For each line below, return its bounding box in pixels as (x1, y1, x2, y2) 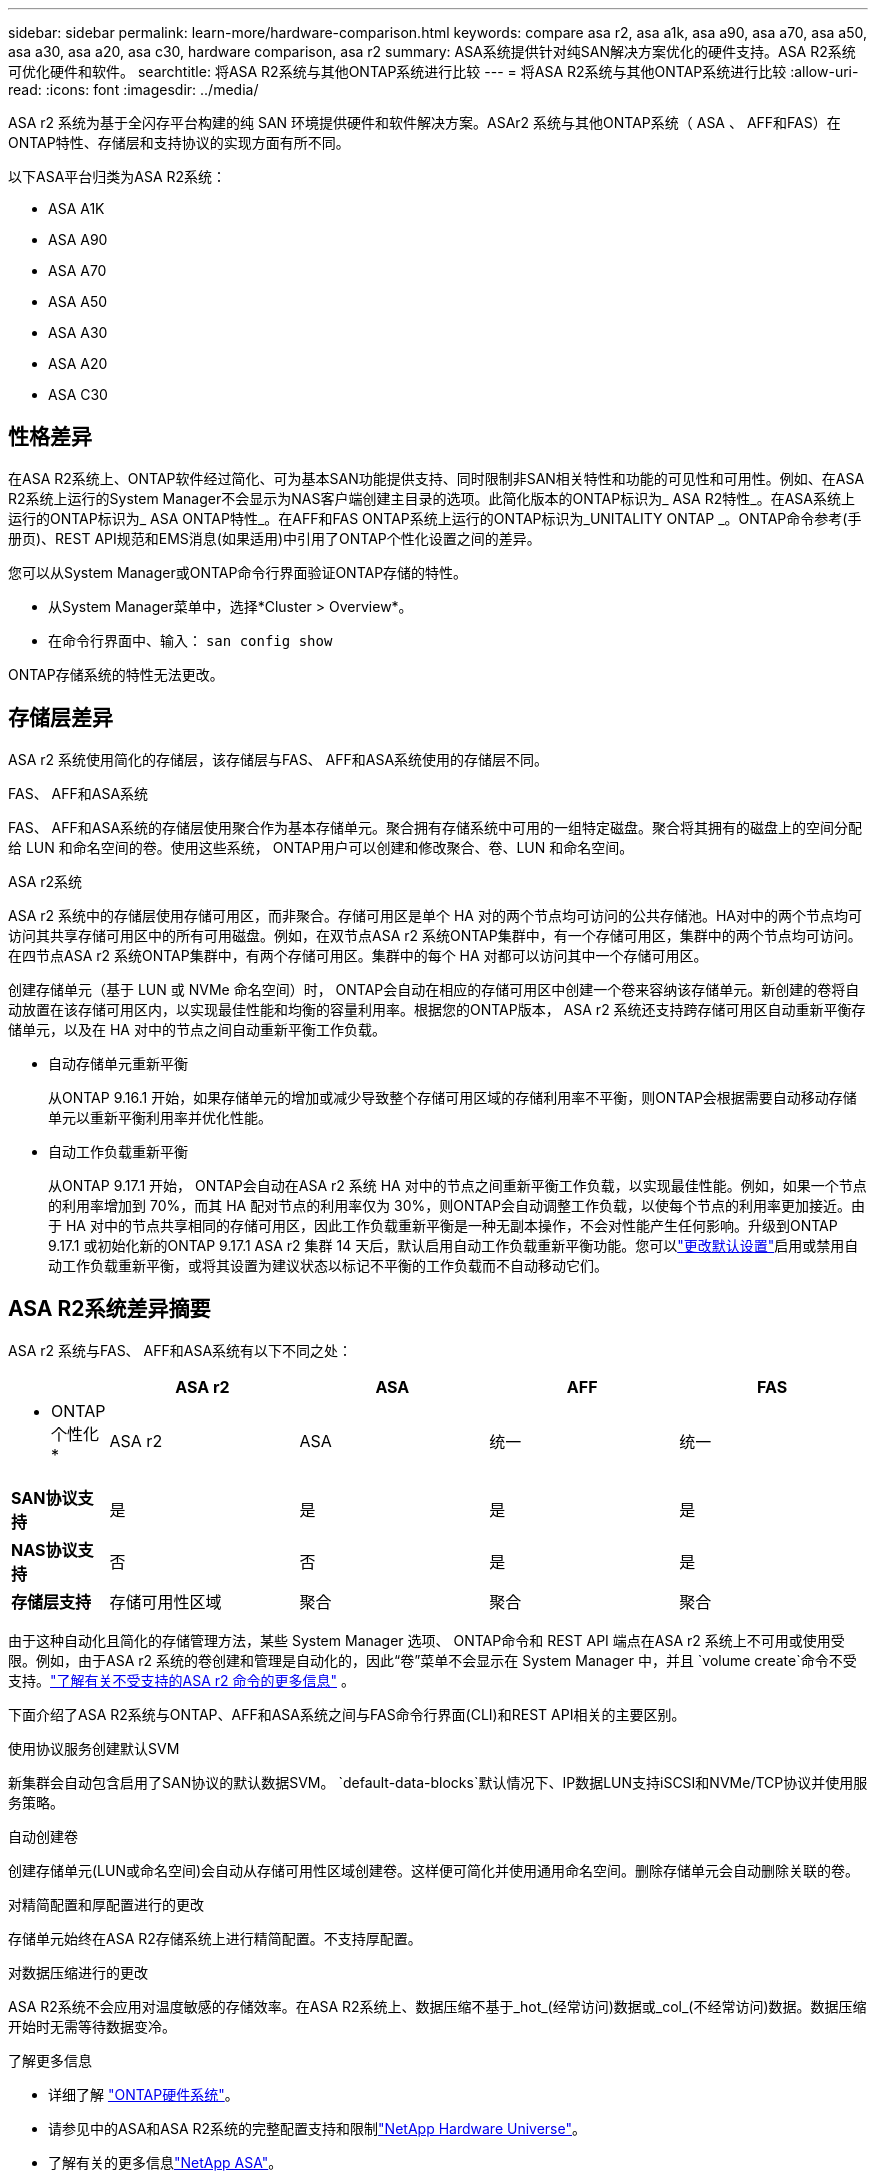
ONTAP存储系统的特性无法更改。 (8, 665, 224, 683)
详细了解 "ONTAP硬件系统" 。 (48, 2085, 239, 2103)
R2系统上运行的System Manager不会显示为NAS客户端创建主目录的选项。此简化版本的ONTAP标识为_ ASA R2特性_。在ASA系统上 (8, 489, 855, 507)
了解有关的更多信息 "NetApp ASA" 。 (48, 2153, 283, 2171)
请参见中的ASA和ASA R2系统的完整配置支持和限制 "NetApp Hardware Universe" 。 (48, 2119, 586, 2137)
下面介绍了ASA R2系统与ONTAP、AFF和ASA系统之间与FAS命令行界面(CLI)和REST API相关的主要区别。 (8, 1705, 686, 1723)
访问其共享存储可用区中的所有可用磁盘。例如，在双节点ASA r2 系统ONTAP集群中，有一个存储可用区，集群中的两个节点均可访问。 (8, 926, 862, 944)
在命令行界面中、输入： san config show (48, 631, 333, 649)
